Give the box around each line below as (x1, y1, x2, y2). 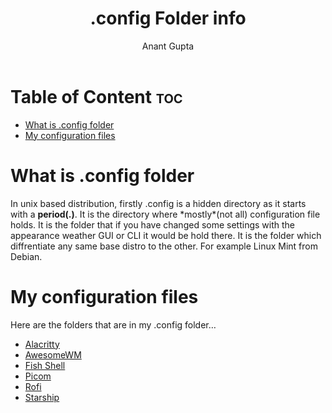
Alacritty (24, 338, 60, 350)
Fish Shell (24, 359, 66, 371)
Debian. (10, 250, 43, 262)
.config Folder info (89, 7, 247, 30)
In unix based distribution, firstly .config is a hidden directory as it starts (10, 197, 307, 209)
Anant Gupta (141, 40, 195, 52)
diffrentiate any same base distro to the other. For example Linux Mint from (10, 240, 318, 252)
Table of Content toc (10, 85, 183, 108)
